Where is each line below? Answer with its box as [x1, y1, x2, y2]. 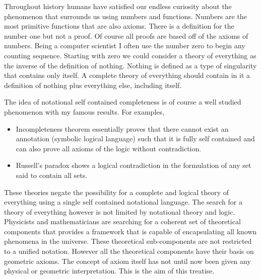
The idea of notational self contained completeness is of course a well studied [4, 97, 241, 107]
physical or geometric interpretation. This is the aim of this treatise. [4, 265, 215, 276]
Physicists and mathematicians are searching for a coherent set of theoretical [4, 216, 241, 227]
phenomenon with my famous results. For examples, [4, 106, 164, 117]
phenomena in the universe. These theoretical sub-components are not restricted [4, 236, 252, 246]
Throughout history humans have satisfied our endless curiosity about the [4, 1, 232, 11]
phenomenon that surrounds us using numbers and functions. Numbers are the [4, 11, 247, 21]
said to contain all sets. [16, 169, 88, 180]
